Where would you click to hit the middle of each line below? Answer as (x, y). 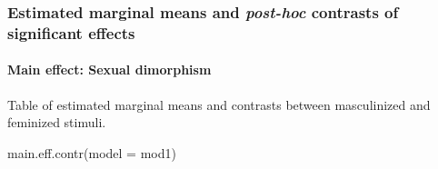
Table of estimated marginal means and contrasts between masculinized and (219, 104)
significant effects (71, 32)
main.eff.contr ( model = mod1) (92, 152)
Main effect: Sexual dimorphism (109, 70)
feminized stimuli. (57, 122)
